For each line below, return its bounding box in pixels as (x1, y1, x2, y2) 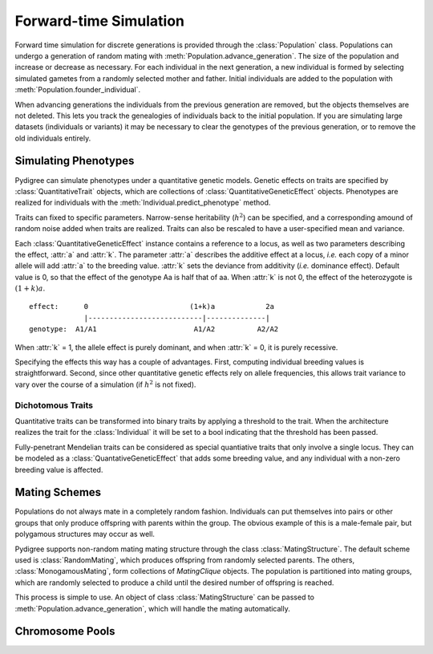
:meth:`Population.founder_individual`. (14, 85, 141, 95)
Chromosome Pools (14, 624, 115, 638)
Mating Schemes (14, 485, 102, 499)
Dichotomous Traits (14, 400, 94, 411)
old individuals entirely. (14, 133, 91, 143)
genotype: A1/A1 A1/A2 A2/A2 (29, 325, 279, 334)
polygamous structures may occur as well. (14, 530, 156, 539)
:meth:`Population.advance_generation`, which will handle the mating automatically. (14, 603, 290, 613)
